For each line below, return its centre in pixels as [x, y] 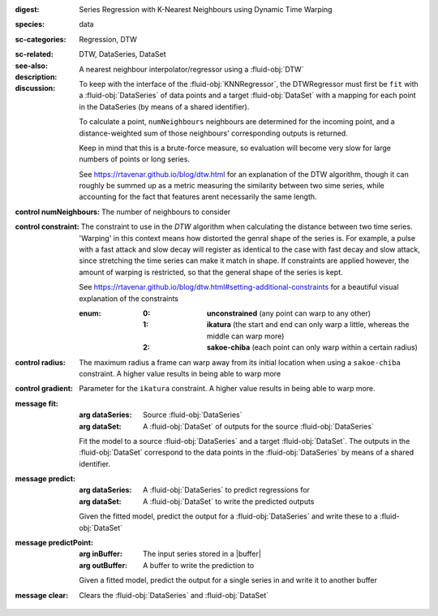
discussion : [35, 88]
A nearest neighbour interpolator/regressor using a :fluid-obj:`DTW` [191, 69]
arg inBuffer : [101, 554]
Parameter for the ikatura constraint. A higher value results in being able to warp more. [228, 389]
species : [30, 24]
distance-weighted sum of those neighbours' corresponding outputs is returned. [213, 133]
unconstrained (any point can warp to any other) [289, 313]
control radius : [41, 362]
